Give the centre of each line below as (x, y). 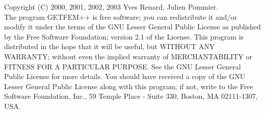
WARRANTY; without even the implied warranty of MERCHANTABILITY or (128, 56)
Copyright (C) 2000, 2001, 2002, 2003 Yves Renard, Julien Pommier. (111, 7)
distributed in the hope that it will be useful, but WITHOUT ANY (110, 46)
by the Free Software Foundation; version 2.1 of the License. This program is (124, 36)
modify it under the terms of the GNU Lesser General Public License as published (132, 27)
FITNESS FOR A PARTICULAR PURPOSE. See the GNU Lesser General (123, 66)
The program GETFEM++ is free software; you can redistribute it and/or (121, 16)
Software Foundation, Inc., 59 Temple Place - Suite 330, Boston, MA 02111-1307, (131, 96)
